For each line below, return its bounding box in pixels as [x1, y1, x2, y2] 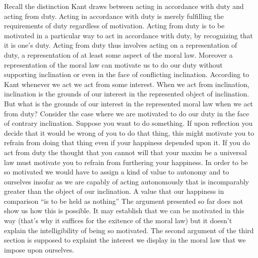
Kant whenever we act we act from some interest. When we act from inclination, [4, 79, 250, 89]
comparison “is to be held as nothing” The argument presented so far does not [4, 195, 243, 206]
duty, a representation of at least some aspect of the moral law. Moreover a [4, 49, 233, 60]
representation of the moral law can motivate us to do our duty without [4, 59, 223, 70]
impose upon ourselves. [4, 244, 75, 255]
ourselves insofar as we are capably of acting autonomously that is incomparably [4, 176, 249, 186]
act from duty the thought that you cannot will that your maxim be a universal [4, 147, 247, 157]
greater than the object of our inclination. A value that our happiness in [4, 186, 224, 196]
